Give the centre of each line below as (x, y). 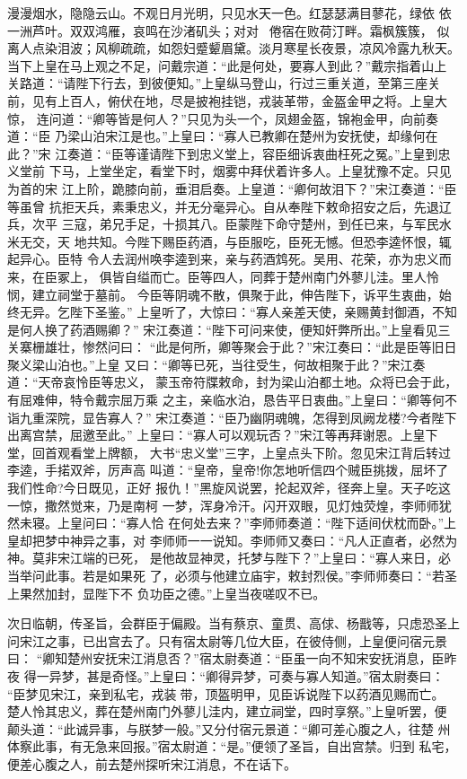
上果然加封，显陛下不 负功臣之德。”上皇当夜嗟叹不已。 (167, 593)
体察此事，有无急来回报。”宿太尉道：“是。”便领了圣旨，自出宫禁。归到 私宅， (232, 746)
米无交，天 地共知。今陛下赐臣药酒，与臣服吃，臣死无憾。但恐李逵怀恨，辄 (229, 241)
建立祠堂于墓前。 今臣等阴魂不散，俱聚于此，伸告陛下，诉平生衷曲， (235, 294)
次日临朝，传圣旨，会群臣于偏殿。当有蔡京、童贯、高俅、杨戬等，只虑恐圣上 (233, 623)
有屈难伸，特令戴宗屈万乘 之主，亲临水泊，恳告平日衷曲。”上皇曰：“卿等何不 (232, 400)
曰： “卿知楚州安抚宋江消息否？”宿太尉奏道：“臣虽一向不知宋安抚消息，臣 (226, 658)
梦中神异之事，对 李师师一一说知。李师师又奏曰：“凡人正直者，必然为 (251, 540)
